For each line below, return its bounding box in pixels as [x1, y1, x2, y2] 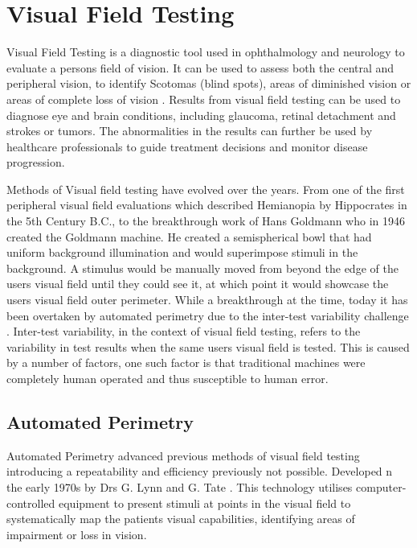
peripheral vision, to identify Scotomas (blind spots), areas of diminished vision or [6, 75, 411, 92]
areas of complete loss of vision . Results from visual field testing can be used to [6, 90, 401, 107]
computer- [356, 478, 407, 495]
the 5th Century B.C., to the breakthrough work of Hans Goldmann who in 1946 [6, 212, 406, 229]
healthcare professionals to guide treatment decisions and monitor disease [6, 138, 368, 155]
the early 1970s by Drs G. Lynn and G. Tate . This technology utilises [6, 478, 353, 495]
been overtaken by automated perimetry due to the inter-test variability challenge [6, 307, 409, 323]
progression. [6, 154, 65, 171]
